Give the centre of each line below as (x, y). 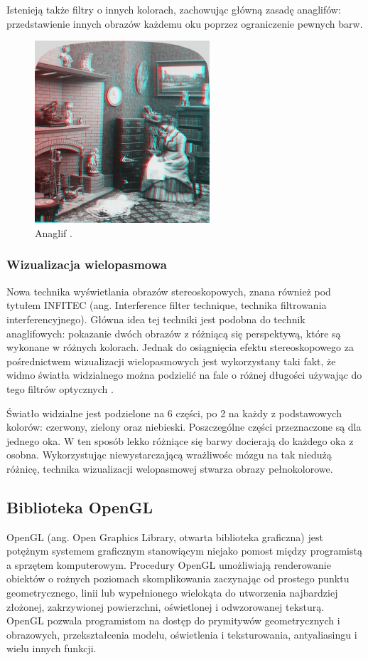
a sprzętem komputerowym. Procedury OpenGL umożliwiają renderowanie (169, 564)
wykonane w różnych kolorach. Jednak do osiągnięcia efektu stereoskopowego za (180, 347)
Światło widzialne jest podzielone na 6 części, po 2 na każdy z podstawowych (174, 413)
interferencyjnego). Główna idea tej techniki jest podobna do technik (156, 319)
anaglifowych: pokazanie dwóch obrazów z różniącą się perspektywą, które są (174, 333)
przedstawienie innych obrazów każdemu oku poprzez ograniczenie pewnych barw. (185, 23)
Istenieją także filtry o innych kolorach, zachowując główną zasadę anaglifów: (174, 9)
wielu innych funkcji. (52, 648)
